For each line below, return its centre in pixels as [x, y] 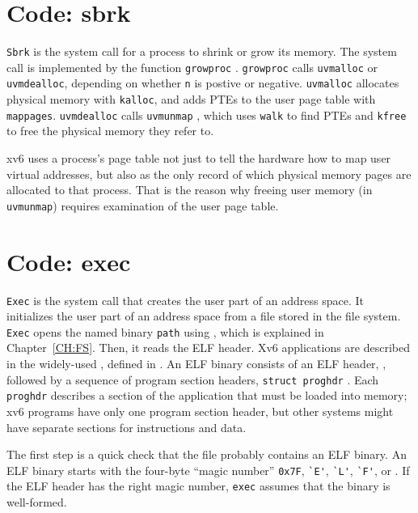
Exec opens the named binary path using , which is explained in [165, 331]
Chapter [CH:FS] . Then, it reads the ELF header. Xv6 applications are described [209, 348]
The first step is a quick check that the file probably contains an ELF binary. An [207, 454]
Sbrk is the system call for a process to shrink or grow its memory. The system [202, 51]
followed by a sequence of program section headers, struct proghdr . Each [193, 379]
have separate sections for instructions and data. [127, 427]
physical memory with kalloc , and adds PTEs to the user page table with [191, 99]
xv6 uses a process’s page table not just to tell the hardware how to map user [199, 158]
